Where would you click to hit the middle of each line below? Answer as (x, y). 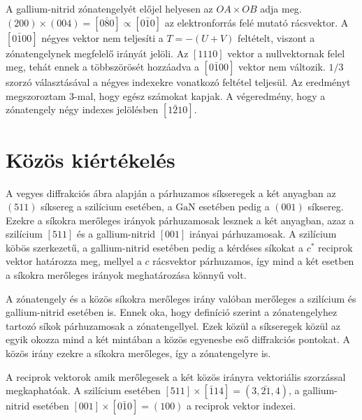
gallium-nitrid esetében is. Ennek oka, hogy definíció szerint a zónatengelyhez (172, 312)
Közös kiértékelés (90, 159)
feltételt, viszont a (276, 37)
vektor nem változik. (282, 67)
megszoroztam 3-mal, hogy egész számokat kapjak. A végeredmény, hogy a (166, 95)
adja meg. (281, 8)
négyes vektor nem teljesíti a (102, 37)
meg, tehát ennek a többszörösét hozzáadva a (103, 67)
